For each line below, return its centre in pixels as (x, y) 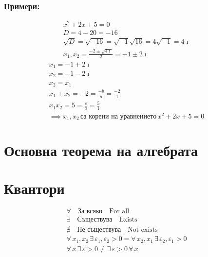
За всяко (90, 211)
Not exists (143, 230)
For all (119, 211)
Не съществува (99, 230)
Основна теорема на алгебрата (101, 150)
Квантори (34, 188)
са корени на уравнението (118, 117)
